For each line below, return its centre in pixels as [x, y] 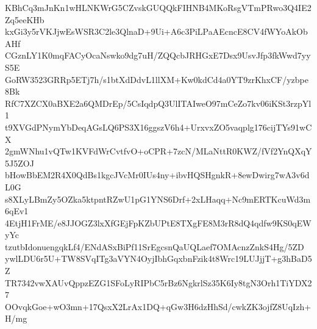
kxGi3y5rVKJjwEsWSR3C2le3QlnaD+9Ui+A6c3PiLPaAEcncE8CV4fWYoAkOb [156, 31]
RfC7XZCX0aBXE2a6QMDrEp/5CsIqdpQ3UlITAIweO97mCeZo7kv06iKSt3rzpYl [158, 103]
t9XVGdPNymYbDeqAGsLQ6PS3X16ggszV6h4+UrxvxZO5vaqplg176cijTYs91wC [158, 127]
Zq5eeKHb [25, 19]
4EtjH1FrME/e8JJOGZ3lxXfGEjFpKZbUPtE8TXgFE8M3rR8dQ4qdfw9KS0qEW [158, 222]
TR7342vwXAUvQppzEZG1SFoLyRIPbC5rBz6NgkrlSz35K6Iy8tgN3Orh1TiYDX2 [158, 282]
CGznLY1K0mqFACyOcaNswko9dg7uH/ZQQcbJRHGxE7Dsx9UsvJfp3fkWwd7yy [158, 55]
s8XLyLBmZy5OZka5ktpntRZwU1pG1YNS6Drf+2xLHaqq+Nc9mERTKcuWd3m [158, 199]
